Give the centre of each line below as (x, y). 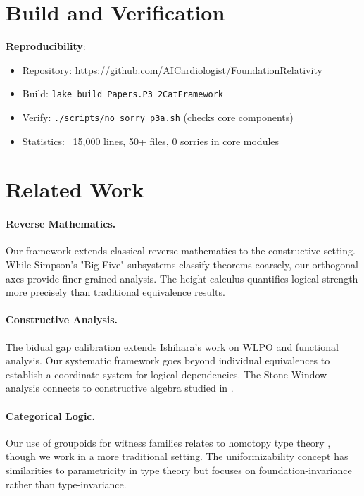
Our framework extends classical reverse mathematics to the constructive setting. (181, 250)
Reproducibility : (46, 46)
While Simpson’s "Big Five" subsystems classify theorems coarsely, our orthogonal (182, 264)
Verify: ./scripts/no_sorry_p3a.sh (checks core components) (158, 117)
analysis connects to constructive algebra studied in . (120, 388)
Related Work (75, 189)
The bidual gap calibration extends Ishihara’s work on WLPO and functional (172, 346)
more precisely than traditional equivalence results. (115, 292)
